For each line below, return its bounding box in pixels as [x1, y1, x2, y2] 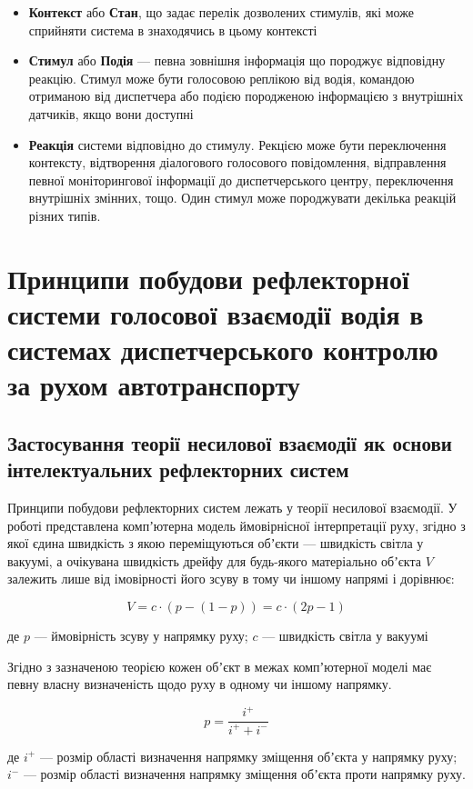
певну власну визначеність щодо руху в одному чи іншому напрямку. [7, 674, 392, 694]
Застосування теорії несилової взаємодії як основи [7, 428, 452, 456]
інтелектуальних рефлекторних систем [7, 455, 349, 484]
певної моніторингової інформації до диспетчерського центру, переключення [28, 170, 454, 189]
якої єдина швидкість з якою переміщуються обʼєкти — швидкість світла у [7, 534, 424, 553]
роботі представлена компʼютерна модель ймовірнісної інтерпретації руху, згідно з [7, 515, 466, 534]
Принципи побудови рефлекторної [7, 259, 409, 296]
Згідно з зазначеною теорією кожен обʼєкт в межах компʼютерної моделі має [7, 656, 432, 675]
